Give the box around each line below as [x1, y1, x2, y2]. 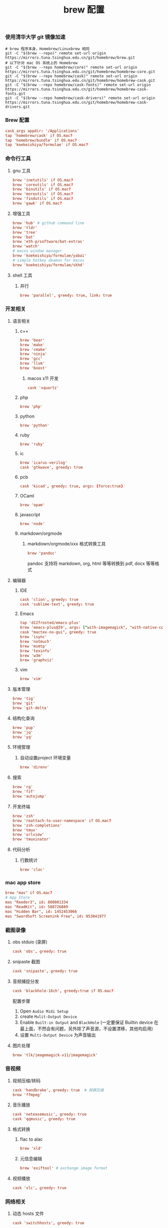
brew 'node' [19, 521, 45, 526]
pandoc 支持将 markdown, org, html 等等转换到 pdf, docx [27, 560, 145, 566]
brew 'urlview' [12, 832, 44, 837]
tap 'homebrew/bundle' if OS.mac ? [5, 138, 77, 143]
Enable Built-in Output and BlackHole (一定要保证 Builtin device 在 [19, 1019, 159, 1025]
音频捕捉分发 [12, 978, 39, 984]
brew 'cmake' [19, 347, 47, 352]
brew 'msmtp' [19, 644, 47, 649]
